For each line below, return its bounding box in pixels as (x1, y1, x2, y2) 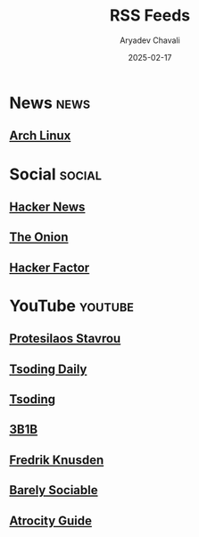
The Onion (9, 229, 69, 245)
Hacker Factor (9, 260, 90, 275)
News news (9, 93, 91, 112)
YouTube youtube (9, 295, 134, 316)
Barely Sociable (9, 483, 98, 498)
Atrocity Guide (9, 513, 92, 528)
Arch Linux (9, 128, 71, 144)
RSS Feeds (109, 5, 190, 26)
